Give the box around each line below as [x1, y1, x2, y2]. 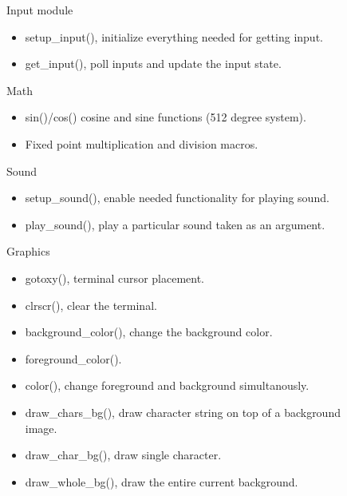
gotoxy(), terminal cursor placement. [25, 269, 204, 286]
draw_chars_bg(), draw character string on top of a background [25, 403, 341, 420]
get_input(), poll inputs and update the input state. [25, 55, 282, 72]
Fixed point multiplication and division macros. [25, 135, 258, 152]
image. [25, 419, 57, 436]
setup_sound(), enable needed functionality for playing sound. [25, 189, 329, 206]
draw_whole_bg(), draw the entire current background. [25, 473, 298, 490]
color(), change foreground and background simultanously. [25, 377, 310, 394]
